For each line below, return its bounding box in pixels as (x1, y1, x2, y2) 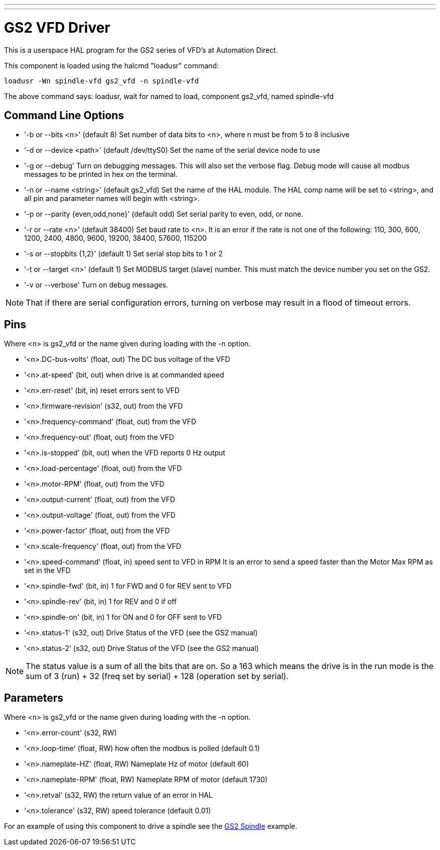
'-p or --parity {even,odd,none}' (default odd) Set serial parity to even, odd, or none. (24, 210, 303, 219)
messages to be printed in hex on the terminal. (24, 170, 178, 179)
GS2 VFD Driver (4, 19, 111, 36)
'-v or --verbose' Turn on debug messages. (24, 280, 168, 290)
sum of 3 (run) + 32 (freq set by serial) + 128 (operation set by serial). (26, 671, 289, 682)
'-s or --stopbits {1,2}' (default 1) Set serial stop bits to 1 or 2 (24, 249, 223, 258)
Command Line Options (4, 109, 124, 122)
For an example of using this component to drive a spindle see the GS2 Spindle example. (4, 822, 297, 831)
